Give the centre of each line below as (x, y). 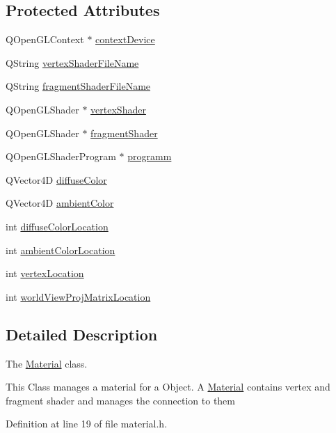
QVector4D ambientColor (60, 203)
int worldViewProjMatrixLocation (78, 296)
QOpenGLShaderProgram (61, 156)
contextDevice (125, 39)
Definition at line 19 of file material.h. (87, 424)
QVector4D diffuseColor (56, 179)
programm (150, 156)
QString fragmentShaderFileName (78, 86)
